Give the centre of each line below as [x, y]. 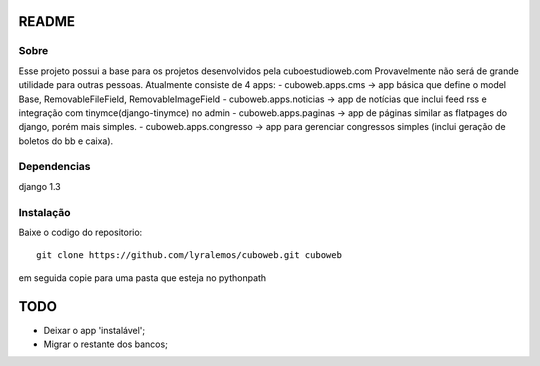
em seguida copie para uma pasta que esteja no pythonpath [142, 277]
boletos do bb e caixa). [66, 141]
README [46, 21]
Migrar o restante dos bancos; [106, 344]
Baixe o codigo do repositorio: [80, 232]
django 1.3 [40, 186]
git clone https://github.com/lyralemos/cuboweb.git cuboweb [189, 255]
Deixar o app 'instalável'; [94, 330]
